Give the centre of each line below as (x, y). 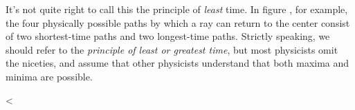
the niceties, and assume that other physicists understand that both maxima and (177, 63)
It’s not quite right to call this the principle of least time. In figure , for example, (177, 9)
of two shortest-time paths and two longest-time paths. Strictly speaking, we (168, 36)
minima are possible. (49, 76)
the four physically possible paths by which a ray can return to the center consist (178, 22)
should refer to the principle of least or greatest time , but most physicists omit (172, 49)
